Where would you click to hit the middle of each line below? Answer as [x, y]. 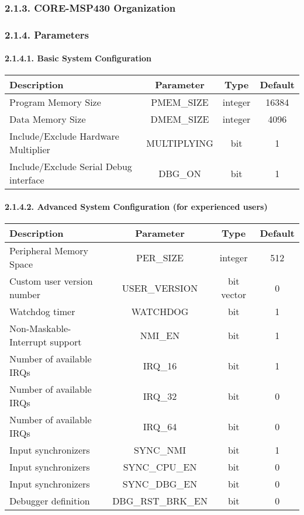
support [66, 342]
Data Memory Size [48, 119]
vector [234, 295]
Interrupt [28, 342]
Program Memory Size [55, 102]
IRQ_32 [160, 396]
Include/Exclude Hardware [64, 136]
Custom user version [51, 281]
